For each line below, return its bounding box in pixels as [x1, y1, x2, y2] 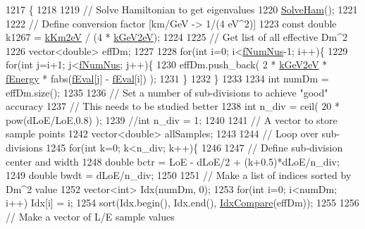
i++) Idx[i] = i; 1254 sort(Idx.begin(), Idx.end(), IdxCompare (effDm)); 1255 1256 [6, 195, 359, 210]
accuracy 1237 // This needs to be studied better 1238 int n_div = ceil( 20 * [6, 99, 340, 113]
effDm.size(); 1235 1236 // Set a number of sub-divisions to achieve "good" [6, 85, 328, 99]
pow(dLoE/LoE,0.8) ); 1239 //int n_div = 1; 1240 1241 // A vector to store [6, 112, 338, 127]
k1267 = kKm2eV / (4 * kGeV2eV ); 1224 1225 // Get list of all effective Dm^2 [6, 30, 347, 44]
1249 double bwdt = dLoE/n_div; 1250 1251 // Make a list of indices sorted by [6, 168, 352, 182]
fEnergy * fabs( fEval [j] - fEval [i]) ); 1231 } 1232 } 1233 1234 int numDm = [6, 70, 329, 85]
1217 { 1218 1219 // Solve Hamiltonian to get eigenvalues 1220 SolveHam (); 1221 [6, 2, 358, 16]
